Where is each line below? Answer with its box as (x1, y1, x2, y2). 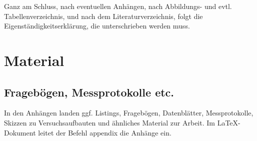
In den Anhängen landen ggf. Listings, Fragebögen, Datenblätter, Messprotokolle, (4, 107, 253, 118)
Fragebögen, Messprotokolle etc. (4, 84, 174, 99)
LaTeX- (217, 117, 240, 127)
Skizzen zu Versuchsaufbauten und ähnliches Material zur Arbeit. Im (4, 117, 215, 127)
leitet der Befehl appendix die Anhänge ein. (38, 127, 171, 137)
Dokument (4, 127, 36, 137)
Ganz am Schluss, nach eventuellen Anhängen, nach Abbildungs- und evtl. (4, 1, 232, 11)
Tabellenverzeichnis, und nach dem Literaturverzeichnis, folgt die (4, 10, 203, 21)
